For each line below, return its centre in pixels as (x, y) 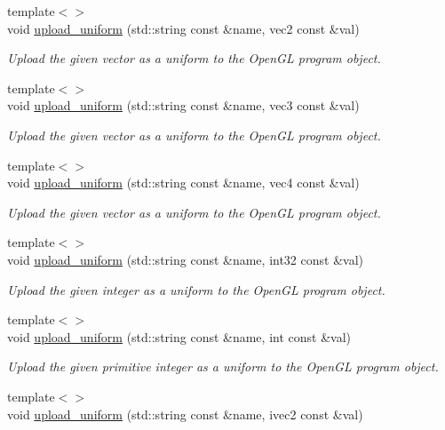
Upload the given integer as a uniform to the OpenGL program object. (196, 289)
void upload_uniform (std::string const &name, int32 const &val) (185, 259)
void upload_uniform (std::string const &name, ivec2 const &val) (185, 414)
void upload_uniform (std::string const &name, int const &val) (179, 336)
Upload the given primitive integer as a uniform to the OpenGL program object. (223, 366)
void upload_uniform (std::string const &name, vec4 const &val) (183, 183)
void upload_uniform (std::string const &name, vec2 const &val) (183, 28)
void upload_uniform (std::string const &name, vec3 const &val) (183, 105)
